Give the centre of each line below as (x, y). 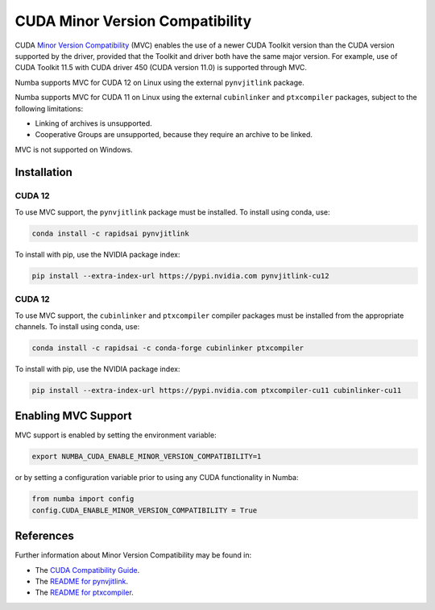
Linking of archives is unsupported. (93, 123)
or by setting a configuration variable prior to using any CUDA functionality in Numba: (157, 478)
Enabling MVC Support (73, 416)
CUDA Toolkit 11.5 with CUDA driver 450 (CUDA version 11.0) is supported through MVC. (161, 68)
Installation (43, 172)
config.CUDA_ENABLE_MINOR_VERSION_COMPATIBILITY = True (145, 510)
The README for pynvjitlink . (82, 581)
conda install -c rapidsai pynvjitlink (110, 233)
